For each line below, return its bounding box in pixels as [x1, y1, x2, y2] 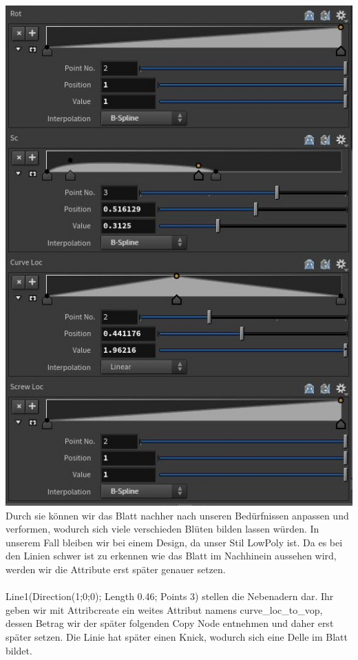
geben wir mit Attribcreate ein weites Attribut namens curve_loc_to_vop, [6, 602, 323, 617]
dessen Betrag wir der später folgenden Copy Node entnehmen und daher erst [6, 616, 334, 630]
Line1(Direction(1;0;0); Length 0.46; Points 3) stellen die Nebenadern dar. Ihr [6, 589, 334, 604]
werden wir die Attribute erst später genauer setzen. [6, 562, 226, 577]
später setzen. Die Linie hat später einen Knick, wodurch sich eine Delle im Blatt [6, 630, 348, 643]
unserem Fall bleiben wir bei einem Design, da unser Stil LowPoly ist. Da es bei [6, 535, 343, 549]
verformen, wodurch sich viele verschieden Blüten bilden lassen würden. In [6, 522, 319, 536]
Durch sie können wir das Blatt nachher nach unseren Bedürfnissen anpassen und [6, 508, 349, 522]
